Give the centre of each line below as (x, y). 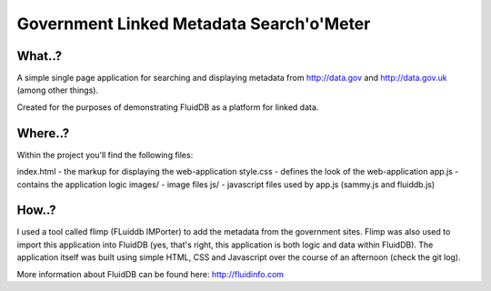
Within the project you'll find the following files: (105, 155)
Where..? (43, 133)
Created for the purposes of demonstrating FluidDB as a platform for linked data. (168, 107)
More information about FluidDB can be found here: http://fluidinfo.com (150, 274)
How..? (36, 211)
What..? (40, 56)
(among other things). (58, 90)
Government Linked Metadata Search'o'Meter (194, 24)
